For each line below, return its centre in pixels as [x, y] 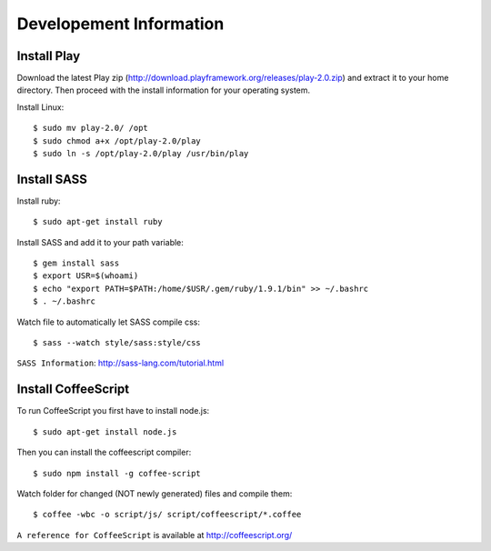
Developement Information [120, 24]
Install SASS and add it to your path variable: [100, 242]
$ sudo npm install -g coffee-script [117, 473]
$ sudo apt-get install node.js [105, 431]
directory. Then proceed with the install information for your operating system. [164, 90]
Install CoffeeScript [73, 390]
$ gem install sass [76, 263]
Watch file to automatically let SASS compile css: [108, 322]
